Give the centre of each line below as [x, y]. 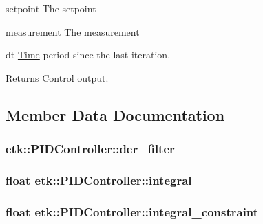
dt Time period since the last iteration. [88, 55]
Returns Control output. [57, 77]
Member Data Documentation [115, 114]
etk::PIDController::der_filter [90, 149]
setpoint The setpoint [51, 8]
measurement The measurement [73, 31]
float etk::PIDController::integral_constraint [132, 211]
